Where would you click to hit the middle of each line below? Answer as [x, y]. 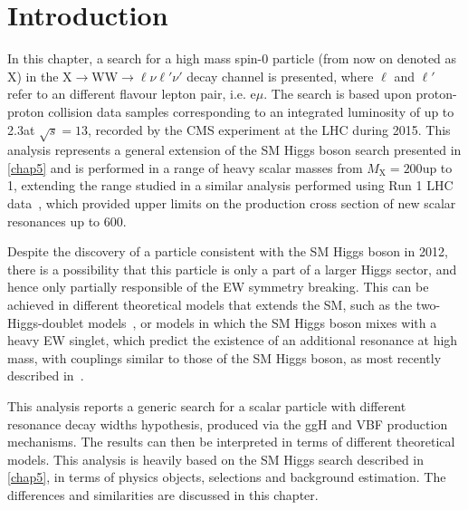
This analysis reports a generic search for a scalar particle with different [207, 405]
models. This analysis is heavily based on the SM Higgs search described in [216, 459]
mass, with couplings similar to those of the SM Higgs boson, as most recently [224, 357]
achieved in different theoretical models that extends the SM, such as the [210, 305]
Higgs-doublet [46, 322]
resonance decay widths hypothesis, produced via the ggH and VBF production [228, 423]
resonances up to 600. [67, 221]
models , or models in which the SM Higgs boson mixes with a [263, 322]
